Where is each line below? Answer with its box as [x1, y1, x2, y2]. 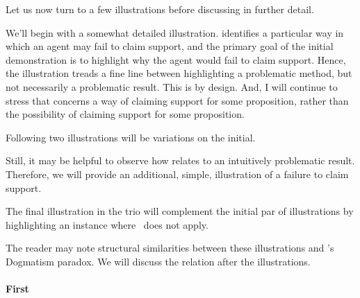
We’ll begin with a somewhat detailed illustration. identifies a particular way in [6, 25, 344, 40]
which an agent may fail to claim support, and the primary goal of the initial [6, 39, 334, 53]
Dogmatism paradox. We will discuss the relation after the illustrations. [6, 254, 311, 268]
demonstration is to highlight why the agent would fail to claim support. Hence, [6, 52, 346, 67]
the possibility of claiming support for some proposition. [6, 107, 245, 121]
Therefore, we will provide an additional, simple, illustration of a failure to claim [6, 166, 349, 181]
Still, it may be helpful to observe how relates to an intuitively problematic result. [6, 153, 355, 168]
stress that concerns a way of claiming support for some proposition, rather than [6, 93, 349, 107]
